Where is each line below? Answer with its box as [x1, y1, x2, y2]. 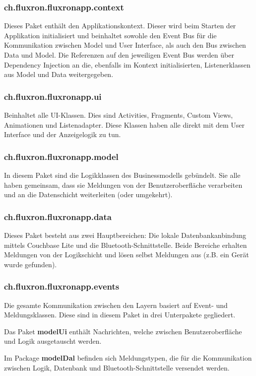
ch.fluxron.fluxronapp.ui [4, 90, 102, 102]
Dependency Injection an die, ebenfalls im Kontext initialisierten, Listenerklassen [4, 59, 251, 70]
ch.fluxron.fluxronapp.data [4, 210, 112, 223]
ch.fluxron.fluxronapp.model [4, 150, 119, 162]
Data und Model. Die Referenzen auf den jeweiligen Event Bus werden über [4, 50, 234, 60]
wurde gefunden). [4, 259, 57, 269]
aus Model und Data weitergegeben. [4, 69, 114, 79]
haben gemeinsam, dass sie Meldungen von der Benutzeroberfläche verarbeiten [4, 179, 243, 190]
